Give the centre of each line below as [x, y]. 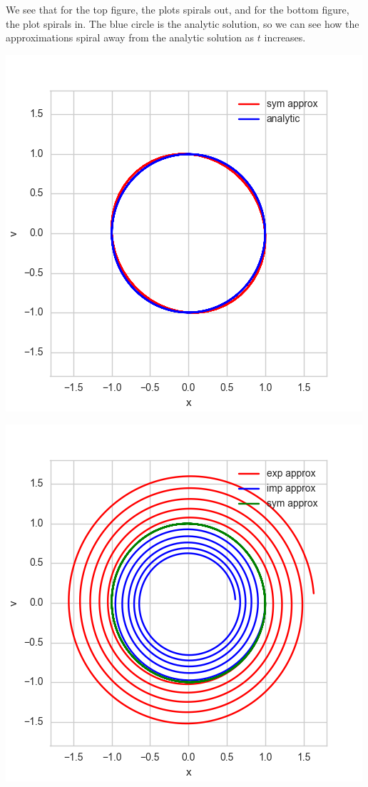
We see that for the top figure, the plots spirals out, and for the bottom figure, [178, 9]
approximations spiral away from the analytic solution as [130, 37]
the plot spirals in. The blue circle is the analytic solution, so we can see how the [183, 23]
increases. [285, 37]
